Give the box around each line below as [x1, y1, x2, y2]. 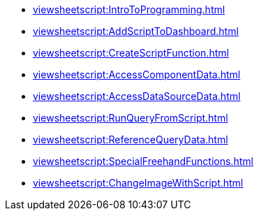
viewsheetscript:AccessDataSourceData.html [33, 90, 241, 102]
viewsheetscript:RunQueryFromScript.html [33, 112, 228, 124]
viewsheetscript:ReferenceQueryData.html [33, 134, 228, 145]
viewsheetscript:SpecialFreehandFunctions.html [33, 155, 253, 167]
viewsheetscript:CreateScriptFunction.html [33, 47, 229, 59]
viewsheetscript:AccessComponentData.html [33, 69, 241, 80]
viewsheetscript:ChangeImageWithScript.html [33, 177, 244, 189]
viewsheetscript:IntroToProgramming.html [33, 3, 225, 15]
